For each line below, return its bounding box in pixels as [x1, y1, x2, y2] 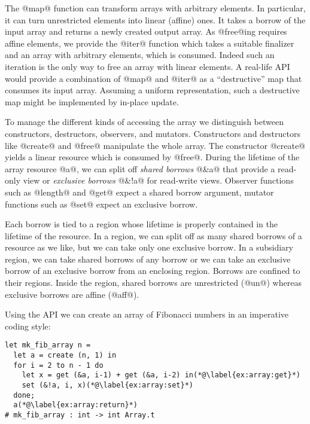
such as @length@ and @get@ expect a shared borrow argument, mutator [5, 185, 274, 198]
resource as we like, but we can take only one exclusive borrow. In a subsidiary [5, 241, 293, 254]
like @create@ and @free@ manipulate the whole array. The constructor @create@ [5, 139, 306, 151]
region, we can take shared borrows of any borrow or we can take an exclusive [5, 252, 291, 265]
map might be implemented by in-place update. [5, 95, 179, 108]
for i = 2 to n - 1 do [13, 361, 104, 370]
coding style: [5, 319, 51, 332]
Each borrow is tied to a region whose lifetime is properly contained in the [5, 218, 278, 230]
